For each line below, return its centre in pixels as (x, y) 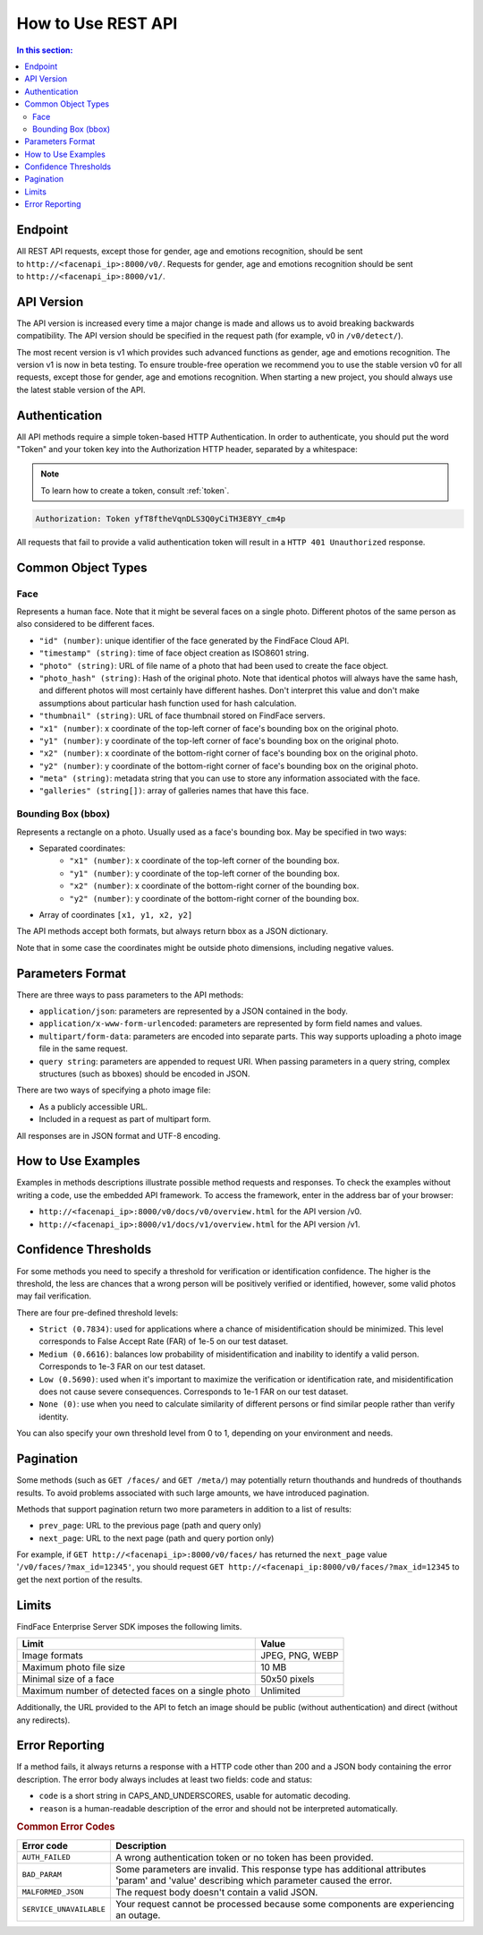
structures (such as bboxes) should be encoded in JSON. (144, 1074)
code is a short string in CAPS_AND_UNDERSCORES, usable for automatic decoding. (195, 1796)
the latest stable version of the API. (81, 390)
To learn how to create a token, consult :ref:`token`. (135, 490)
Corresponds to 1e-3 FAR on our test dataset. (122, 1366)
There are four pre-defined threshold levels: (97, 1313)
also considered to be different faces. (86, 624)
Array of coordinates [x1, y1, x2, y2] (116, 914)
